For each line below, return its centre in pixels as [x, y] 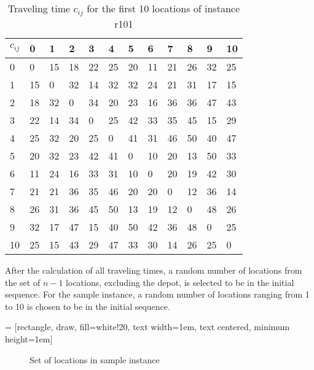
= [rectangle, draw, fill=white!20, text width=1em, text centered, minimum [147, 327]
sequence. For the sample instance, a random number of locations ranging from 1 [157, 294]
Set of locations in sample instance [95, 359]
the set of [23, 282]
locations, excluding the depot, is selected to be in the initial [180, 282]
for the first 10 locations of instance [163, 8]
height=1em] [29, 338]
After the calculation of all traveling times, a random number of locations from [154, 270]
